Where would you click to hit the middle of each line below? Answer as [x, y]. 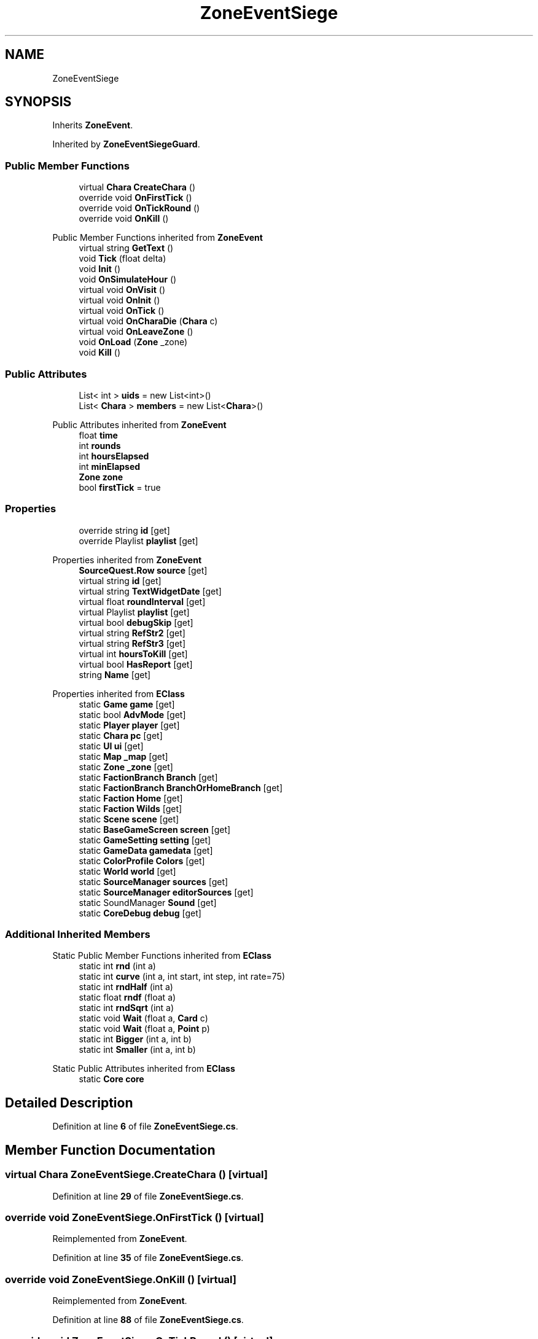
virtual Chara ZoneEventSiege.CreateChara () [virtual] [136, 1175]
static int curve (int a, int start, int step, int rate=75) [182, 977]
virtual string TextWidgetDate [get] [150, 591]
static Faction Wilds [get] [131, 808]
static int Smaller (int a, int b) [137, 1050]
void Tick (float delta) [123, 259]
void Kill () [99, 353]
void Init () [100, 269]
